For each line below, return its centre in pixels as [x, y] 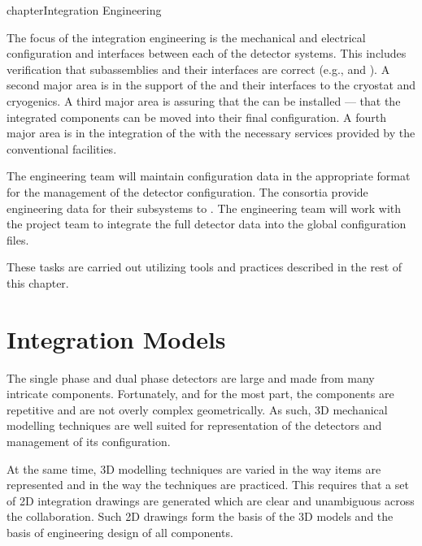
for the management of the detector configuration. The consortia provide [187, 191]
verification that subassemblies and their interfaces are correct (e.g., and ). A [198, 69]
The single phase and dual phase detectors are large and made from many [191, 377]
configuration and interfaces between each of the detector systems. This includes [207, 53]
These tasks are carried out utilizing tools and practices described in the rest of [204, 267]
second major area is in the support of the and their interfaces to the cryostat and [211, 85]
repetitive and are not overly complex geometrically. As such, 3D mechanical [197, 409]
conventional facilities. [62, 148]
